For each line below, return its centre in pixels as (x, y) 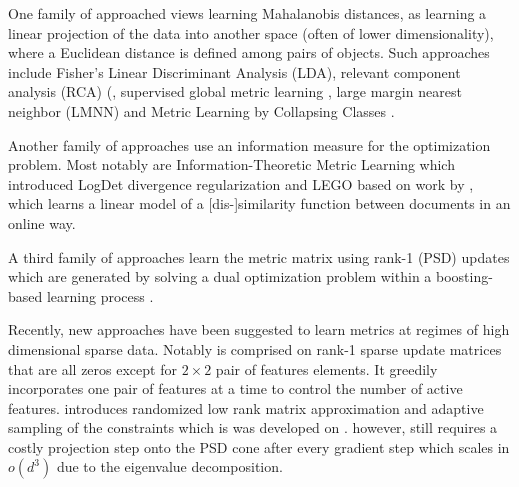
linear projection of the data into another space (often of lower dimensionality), (251, 32)
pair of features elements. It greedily (326, 368)
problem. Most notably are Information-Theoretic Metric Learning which (231, 164)
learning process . (100, 295)
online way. (42, 222)
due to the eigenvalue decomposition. (169, 466)
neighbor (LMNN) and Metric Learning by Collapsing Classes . (201, 110)
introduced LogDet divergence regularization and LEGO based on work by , (241, 183)
